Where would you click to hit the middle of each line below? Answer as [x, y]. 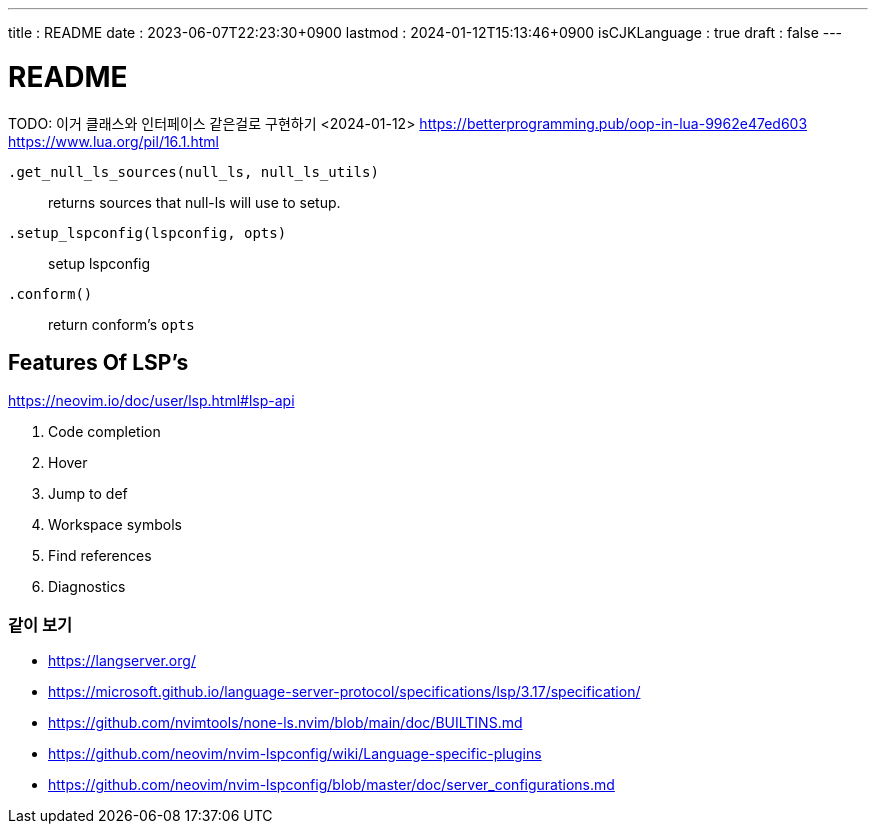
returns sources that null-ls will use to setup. [194, 202]
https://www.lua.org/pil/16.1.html [113, 141]
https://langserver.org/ [122, 661]
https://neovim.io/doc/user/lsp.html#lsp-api [151, 401]
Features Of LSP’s [98, 362]
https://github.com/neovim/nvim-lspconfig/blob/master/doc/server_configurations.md [331, 785]
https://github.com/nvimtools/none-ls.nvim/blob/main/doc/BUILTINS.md [285, 723]
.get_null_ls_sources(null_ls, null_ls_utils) [193, 171]
